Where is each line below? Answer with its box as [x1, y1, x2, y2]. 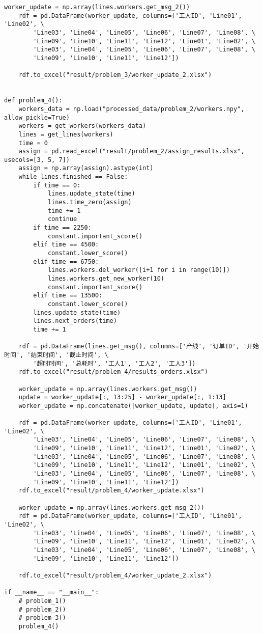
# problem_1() [18, 597, 66, 604]
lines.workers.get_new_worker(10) [47, 275, 164, 282]
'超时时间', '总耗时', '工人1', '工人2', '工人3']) [33, 360, 196, 367]
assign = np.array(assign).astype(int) [18, 164, 154, 172]
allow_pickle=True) [4, 114, 70, 121]
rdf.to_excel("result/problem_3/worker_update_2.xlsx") [18, 71, 212, 79]
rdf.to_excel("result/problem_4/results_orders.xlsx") [18, 368, 208, 376]
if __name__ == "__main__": [4, 589, 99, 596]
